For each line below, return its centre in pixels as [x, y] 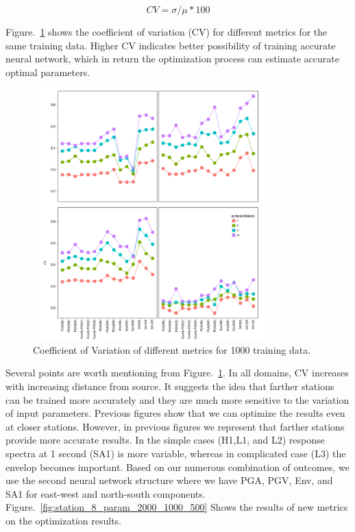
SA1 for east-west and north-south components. [106, 493]
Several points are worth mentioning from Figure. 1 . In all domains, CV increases [177, 373]
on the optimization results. [63, 520]
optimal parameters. [48, 72]
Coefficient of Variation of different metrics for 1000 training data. [172, 349]
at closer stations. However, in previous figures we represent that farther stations [175, 426]
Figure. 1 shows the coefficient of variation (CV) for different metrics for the [167, 32]
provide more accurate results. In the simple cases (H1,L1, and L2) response [165, 440]
